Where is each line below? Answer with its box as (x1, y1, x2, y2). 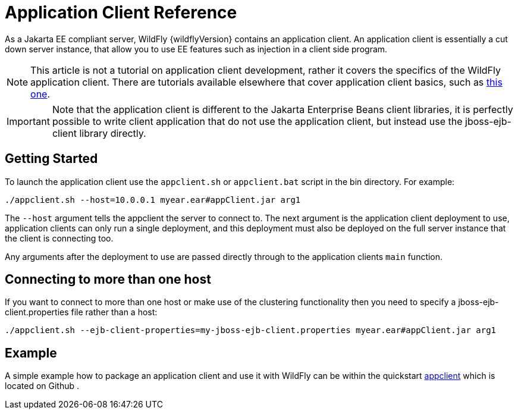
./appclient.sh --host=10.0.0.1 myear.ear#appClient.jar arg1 (5, 195, 301, 205)
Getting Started (5, 151, 98, 167)
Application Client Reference (5, 2, 237, 23)
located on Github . (5, 381, 80, 391)
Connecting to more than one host (5, 272, 211, 287)
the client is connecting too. (5, 233, 114, 243)
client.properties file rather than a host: (5, 307, 158, 318)
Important (7, 115, 50, 127)
